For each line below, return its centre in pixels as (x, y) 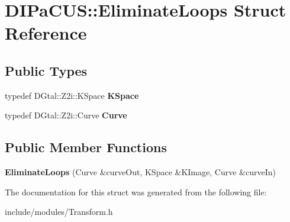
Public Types (46, 70)
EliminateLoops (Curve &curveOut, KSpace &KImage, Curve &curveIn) (140, 172)
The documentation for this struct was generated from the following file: (136, 192)
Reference (46, 33)
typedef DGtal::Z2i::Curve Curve (66, 115)
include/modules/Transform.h (59, 212)
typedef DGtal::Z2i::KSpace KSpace (72, 95)
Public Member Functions (86, 147)
